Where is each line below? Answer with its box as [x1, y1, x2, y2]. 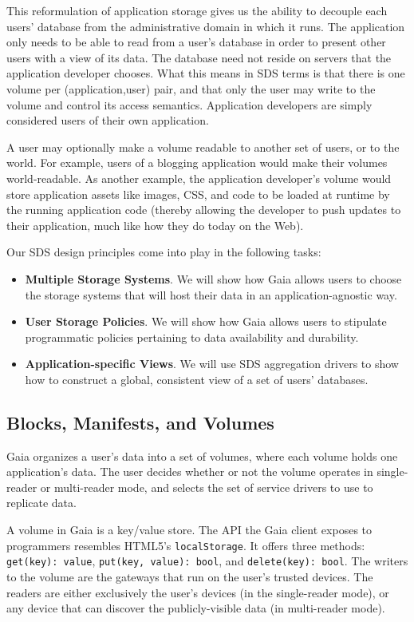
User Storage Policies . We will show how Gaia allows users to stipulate [25, 313, 387, 330]
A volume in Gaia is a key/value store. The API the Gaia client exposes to [6, 521, 373, 538]
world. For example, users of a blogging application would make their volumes [6, 154, 388, 171]
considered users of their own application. [6, 112, 209, 129]
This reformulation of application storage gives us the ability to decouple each [6, 2, 388, 18]
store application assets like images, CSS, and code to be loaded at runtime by [6, 185, 390, 202]
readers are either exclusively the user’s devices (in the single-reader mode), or [6, 584, 389, 600]
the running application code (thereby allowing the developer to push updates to [6, 201, 401, 218]
